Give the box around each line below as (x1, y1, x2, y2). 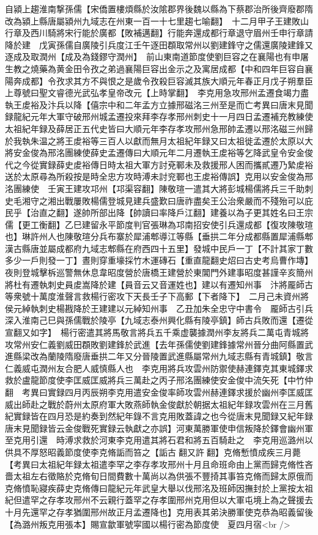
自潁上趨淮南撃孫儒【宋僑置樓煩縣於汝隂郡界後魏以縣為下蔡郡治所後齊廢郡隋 (5, 2, 313, 15)
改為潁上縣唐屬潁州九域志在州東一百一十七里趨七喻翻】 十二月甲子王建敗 (5, 14, 300, 27)
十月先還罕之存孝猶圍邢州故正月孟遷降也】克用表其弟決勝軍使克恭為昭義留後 (5, 505, 313, 518)
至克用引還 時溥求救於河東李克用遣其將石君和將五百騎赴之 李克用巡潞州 (5, 434, 305, 446)
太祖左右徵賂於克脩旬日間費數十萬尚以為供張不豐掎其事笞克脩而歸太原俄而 (13, 470, 313, 482)
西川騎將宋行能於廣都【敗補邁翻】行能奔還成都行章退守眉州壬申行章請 (30, 26, 313, 39)
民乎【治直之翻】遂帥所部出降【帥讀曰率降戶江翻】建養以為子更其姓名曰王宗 (5, 206, 313, 219)
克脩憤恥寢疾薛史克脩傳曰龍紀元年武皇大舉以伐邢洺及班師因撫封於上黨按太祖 (5, 481, 313, 494)
